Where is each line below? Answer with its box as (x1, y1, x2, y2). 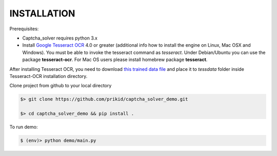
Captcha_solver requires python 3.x (22, 35, 97, 41)
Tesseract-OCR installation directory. (9, 73, 88, 79)
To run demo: (9, 124, 38, 130)
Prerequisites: (9, 26, 39, 32)
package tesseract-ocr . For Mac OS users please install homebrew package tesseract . (22, 56, 208, 63)
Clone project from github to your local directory (9, 83, 112, 89)
